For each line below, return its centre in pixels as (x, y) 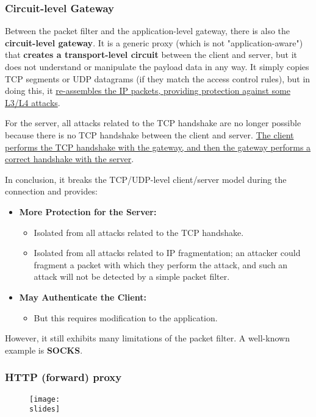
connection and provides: (51, 191)
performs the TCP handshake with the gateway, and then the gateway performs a (158, 147)
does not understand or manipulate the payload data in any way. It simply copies (157, 66)
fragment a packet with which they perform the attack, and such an (161, 264)
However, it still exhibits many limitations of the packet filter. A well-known (147, 338)
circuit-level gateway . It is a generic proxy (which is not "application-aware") (154, 42)
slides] (45, 409)
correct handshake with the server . (70, 159)
